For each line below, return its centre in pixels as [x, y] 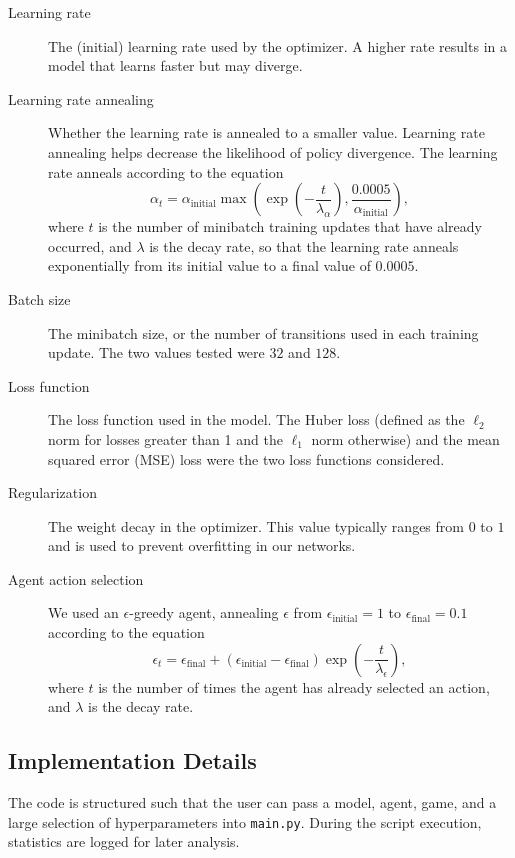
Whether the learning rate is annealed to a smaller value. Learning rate [266, 132]
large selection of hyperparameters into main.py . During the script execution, [245, 821]
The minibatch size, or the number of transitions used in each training [263, 332]
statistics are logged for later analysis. [124, 841]
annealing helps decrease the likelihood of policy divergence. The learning [273, 151]
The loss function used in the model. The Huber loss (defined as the [256, 419]
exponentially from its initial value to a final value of [209, 265]
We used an [83, 612]
